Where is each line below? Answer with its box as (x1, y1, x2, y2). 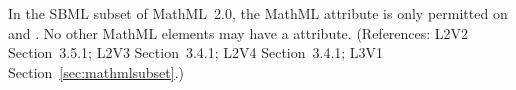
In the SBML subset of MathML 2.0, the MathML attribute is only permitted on (8, 3, 508, 23)
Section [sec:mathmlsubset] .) (8, 61, 185, 82)
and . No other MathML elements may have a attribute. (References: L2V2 (8, 22, 469, 43)
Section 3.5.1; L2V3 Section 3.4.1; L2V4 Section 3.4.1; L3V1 (8, 42, 384, 63)
